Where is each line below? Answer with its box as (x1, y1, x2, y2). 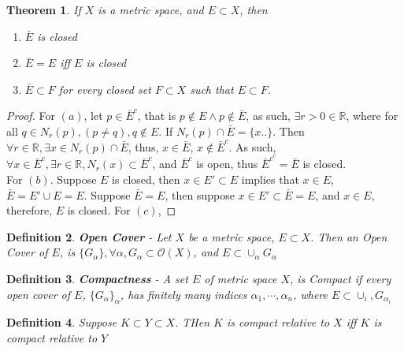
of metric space (204, 270, 277, 286)
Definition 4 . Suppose (6, 314, 117, 330)
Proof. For (6, 107, 56, 124)
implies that (241, 171, 299, 188)
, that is (137, 107, 176, 124)
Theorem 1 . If (6, 2, 81, 17)
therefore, (6, 202, 53, 218)
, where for (346, 107, 398, 124)
